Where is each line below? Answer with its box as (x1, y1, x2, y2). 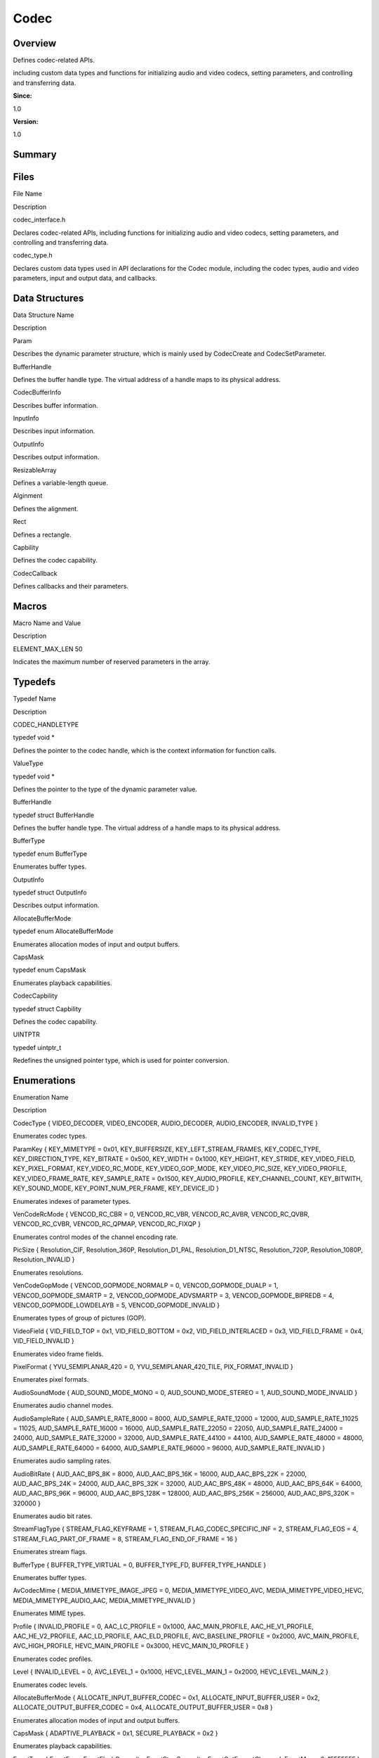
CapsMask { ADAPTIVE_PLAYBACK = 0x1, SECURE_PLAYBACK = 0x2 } (13, 1729, 218, 1738)
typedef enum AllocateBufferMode (13, 927, 114, 935)
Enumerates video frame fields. (13, 1349, 104, 1358)
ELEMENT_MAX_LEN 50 (13, 644, 84, 653)
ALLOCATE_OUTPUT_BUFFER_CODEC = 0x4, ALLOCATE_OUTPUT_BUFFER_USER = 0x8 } (13, 1703, 273, 1712)
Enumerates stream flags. (13, 1548, 88, 1556)
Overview (13, 37, 57, 49)
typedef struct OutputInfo (13, 888, 87, 897)
